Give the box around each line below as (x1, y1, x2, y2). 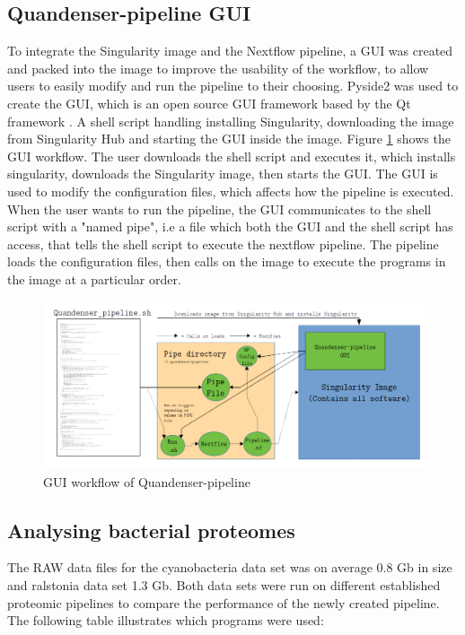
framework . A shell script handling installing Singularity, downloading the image (7, 111, 454, 130)
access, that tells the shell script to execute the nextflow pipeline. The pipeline (7, 234, 439, 253)
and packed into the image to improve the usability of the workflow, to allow (7, 58, 429, 77)
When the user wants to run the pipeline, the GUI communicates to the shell (7, 199, 432, 218)
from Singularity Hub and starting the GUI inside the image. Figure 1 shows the (7, 129, 451, 148)
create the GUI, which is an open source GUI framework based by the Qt (7, 93, 411, 112)
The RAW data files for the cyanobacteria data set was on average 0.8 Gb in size (7, 558, 452, 577)
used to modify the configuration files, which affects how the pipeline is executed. (7, 181, 454, 200)
